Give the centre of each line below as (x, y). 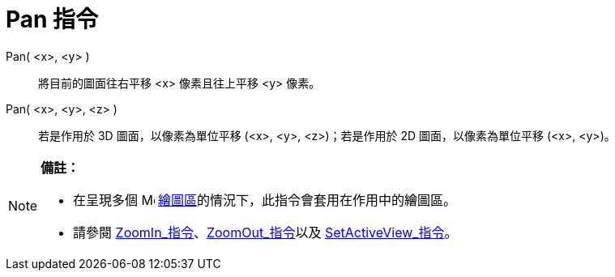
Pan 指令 (52, 19)
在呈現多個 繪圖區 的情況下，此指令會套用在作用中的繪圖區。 (265, 200)
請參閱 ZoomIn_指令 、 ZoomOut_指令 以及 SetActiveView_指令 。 (265, 232)
